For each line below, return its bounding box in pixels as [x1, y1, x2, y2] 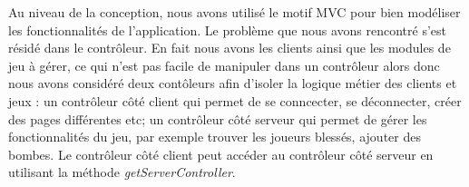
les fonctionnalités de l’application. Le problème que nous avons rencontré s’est [8, 20, 446, 39]
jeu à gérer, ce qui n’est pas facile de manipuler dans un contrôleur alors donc [8, 55, 440, 74]
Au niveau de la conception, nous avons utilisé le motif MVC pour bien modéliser [8, 3, 461, 21]
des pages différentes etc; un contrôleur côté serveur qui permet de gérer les [8, 109, 427, 128]
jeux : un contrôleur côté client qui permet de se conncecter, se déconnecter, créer [8, 91, 462, 110]
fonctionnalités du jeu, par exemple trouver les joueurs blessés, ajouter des [8, 127, 421, 146]
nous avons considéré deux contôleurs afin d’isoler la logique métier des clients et [8, 74, 457, 93]
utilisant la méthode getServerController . [8, 162, 236, 182]
